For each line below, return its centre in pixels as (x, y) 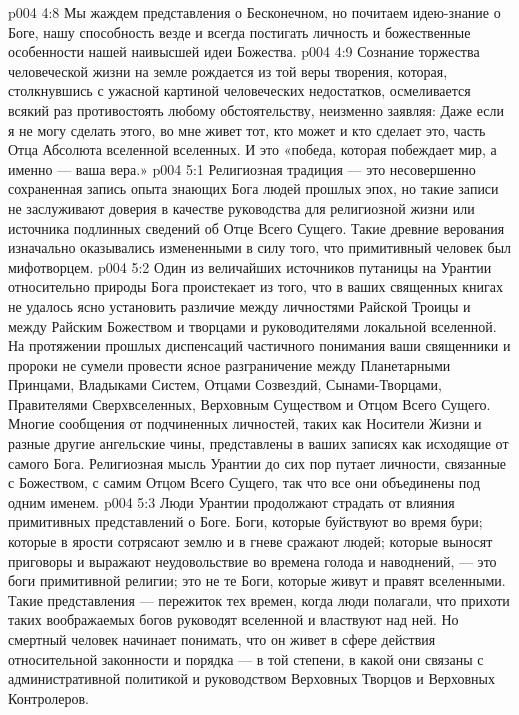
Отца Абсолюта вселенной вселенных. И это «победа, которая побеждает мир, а (252, 149)
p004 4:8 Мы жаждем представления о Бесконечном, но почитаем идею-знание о (254, 12)
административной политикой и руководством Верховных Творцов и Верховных (251, 678)
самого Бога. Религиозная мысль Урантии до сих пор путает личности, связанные (257, 462)
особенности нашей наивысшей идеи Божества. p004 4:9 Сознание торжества (244, 51)
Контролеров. (48, 697)
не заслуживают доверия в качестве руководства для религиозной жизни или (241, 207)
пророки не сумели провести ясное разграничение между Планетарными (229, 364)
